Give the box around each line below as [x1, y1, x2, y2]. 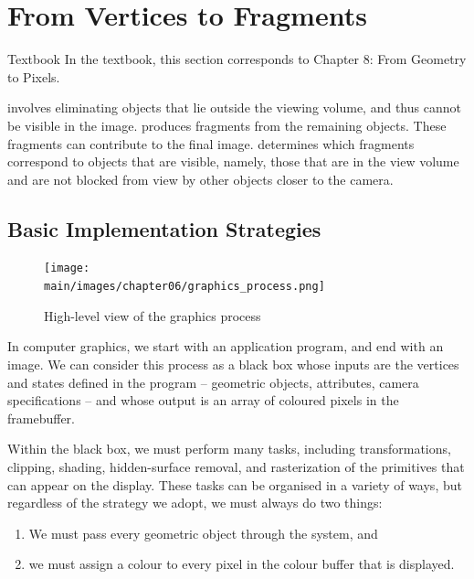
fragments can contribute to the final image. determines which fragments [7, 134, 415, 153]
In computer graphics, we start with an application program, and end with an [7, 337, 444, 356]
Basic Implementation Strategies [7, 214, 321, 242]
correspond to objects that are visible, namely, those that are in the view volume [7, 152, 459, 171]
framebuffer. [7, 408, 75, 427]
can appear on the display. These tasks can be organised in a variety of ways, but [7, 475, 462, 494]
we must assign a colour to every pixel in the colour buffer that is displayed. [28, 554, 455, 574]
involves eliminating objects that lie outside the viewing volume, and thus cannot [7, 98, 461, 117]
